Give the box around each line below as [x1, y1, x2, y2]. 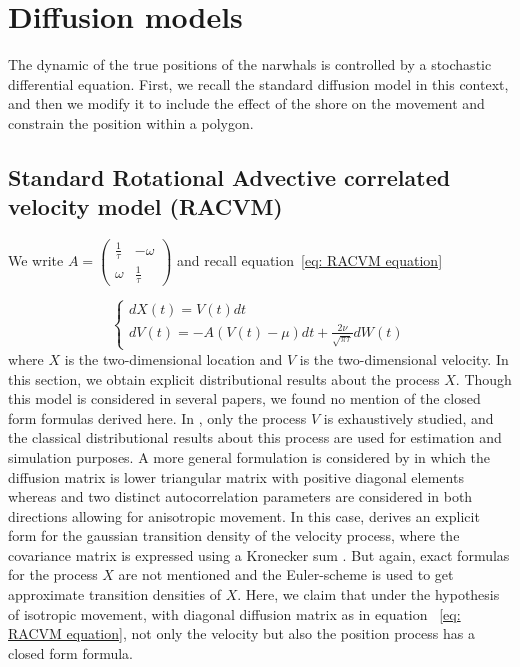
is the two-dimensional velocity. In [299, 348, 509, 369]
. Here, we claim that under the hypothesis [237, 584, 500, 605]
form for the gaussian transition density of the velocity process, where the [8, 525, 460, 546]
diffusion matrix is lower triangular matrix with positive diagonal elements [8, 466, 464, 487]
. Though [455, 368, 512, 389]
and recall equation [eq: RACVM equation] [176, 250, 443, 270]
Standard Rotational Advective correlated [8, 161, 451, 192]
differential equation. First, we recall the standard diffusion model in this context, [8, 73, 509, 94]
